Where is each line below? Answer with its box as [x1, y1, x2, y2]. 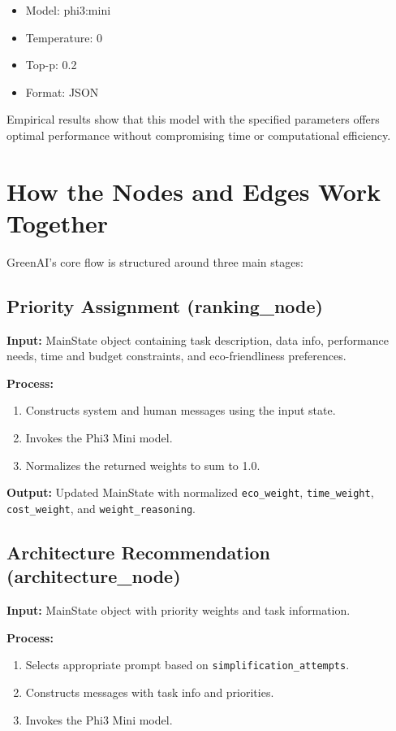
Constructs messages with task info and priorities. [25, 683, 274, 700]
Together [6, 206, 109, 239]
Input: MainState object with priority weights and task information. [6, 602, 351, 619]
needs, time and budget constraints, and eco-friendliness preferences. [6, 347, 346, 364]
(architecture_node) [6, 563, 181, 589]
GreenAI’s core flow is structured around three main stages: [6, 253, 303, 270]
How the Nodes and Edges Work [6, 174, 381, 207]
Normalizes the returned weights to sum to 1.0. [25, 456, 260, 473]
